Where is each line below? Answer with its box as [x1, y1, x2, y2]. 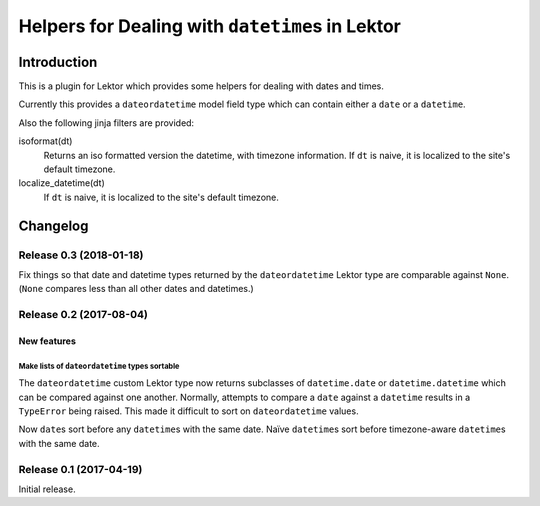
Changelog [18, 217, 89, 234]
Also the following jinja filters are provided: [18, 116, 195, 129]
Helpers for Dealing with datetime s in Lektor [18, 15, 402, 37]
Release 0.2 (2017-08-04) [18, 308, 149, 322]
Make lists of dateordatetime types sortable [18, 361, 180, 371]
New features [18, 335, 77, 347]
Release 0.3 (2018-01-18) [18, 248, 144, 262]
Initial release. [18, 483, 76, 495]
